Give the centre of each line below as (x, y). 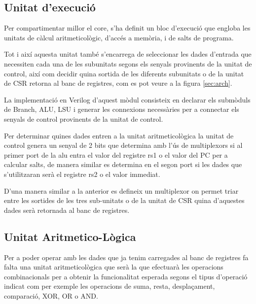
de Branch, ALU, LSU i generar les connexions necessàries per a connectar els (122, 109)
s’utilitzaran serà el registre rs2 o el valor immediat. (82, 174)
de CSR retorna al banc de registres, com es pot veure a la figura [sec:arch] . (118, 83)
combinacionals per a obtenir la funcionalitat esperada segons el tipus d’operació (126, 276)
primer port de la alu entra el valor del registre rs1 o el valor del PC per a (116, 154)
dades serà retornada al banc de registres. (67, 210)
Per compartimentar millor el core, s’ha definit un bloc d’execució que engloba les (127, 28)
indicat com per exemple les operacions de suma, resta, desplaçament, (110, 286)
